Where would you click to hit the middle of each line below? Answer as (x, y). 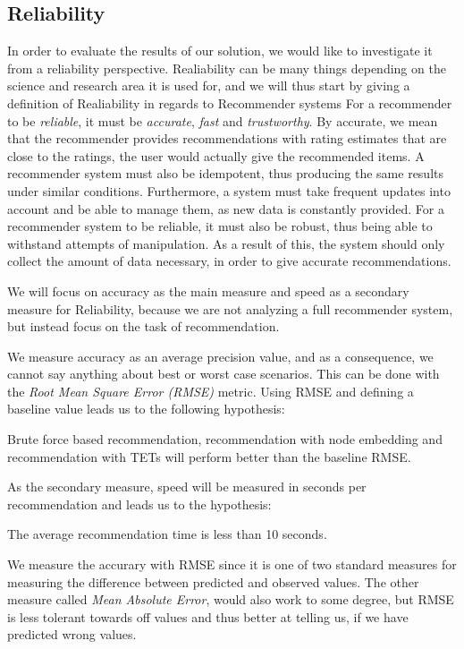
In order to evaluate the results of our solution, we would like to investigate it (220, 51)
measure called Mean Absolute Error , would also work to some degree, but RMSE (231, 599)
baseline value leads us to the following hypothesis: (146, 409)
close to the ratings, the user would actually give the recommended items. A (216, 155)
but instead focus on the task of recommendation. (143, 326)
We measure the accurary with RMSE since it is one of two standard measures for (232, 564)
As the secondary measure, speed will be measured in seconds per (187, 487)
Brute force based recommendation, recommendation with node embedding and (225, 439)
